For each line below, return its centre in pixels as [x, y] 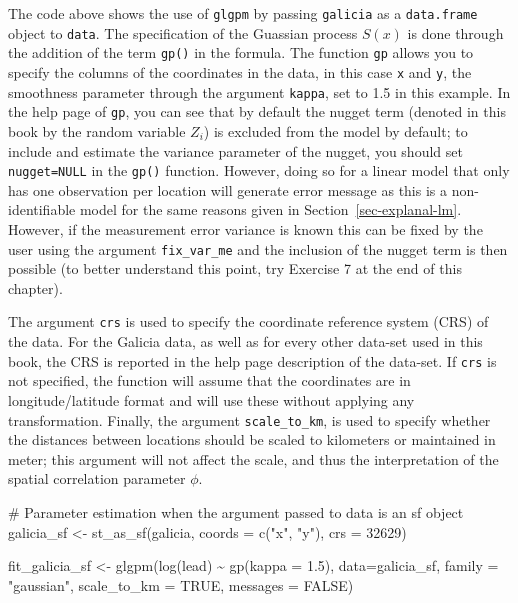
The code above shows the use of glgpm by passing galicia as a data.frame [243, 13]
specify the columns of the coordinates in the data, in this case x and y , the [240, 71]
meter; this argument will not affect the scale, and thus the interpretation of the [253, 458]
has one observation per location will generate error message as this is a [227, 189]
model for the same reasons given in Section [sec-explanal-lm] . [270, 209]
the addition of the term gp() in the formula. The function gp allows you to [241, 52]
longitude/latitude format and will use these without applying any [211, 399]
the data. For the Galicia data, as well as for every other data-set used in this [245, 341]
